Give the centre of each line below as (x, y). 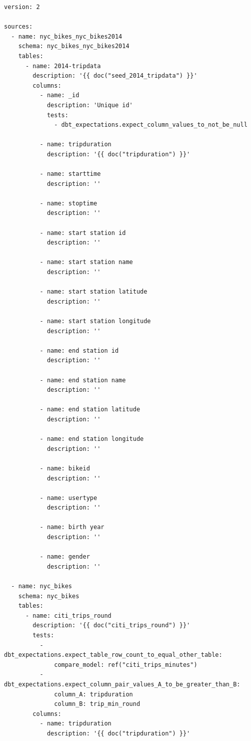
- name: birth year (72, 527)
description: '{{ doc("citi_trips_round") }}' (111, 626)
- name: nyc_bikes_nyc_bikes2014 (67, 36)
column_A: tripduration (93, 694)
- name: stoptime (68, 203)
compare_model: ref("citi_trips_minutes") (126, 665)
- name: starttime (70, 174)
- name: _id (59, 95)
